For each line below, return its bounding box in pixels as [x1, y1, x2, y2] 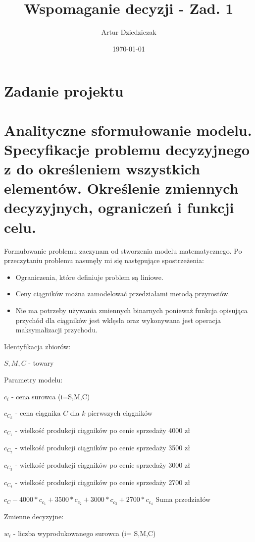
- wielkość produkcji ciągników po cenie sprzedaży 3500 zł [15, 442, 190, 452]
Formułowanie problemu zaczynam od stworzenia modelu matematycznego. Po [4, 245, 242, 256]
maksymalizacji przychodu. [15, 325, 98, 335]
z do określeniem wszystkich [4, 159, 201, 179]
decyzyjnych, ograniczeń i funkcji [4, 197, 234, 217]
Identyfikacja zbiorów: [4, 341, 71, 351]
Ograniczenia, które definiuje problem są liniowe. [15, 271, 163, 282]
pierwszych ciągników [88, 408, 153, 418]
